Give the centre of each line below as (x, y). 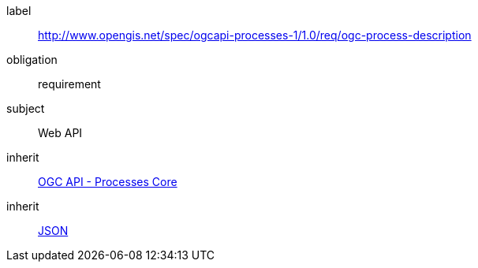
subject (26, 108)
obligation (32, 60)
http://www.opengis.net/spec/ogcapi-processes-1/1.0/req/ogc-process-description (255, 35)
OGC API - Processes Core (108, 182)
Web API (60, 133)
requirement (69, 84)
